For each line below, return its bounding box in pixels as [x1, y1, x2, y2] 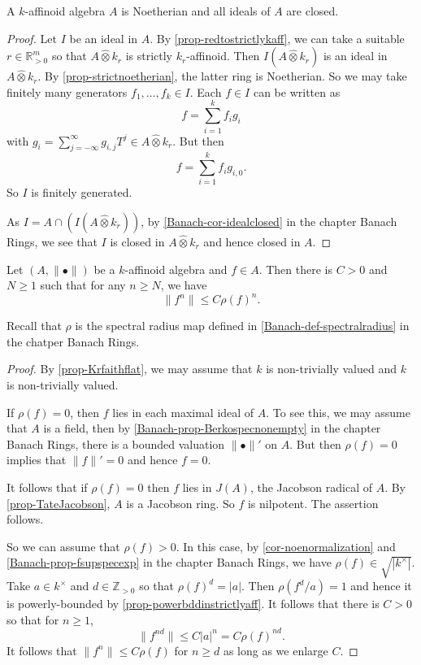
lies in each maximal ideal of [112, 403, 254, 420]
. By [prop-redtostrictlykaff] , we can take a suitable [150, 29, 405, 46]
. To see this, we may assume [266, 403, 410, 420]
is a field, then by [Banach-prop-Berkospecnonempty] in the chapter [43, 419, 381, 437]
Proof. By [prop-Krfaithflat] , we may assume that [7, 360, 253, 377]
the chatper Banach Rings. [7, 332, 140, 350]
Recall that [7, 317, 62, 334]
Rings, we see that [7, 233, 98, 250]
